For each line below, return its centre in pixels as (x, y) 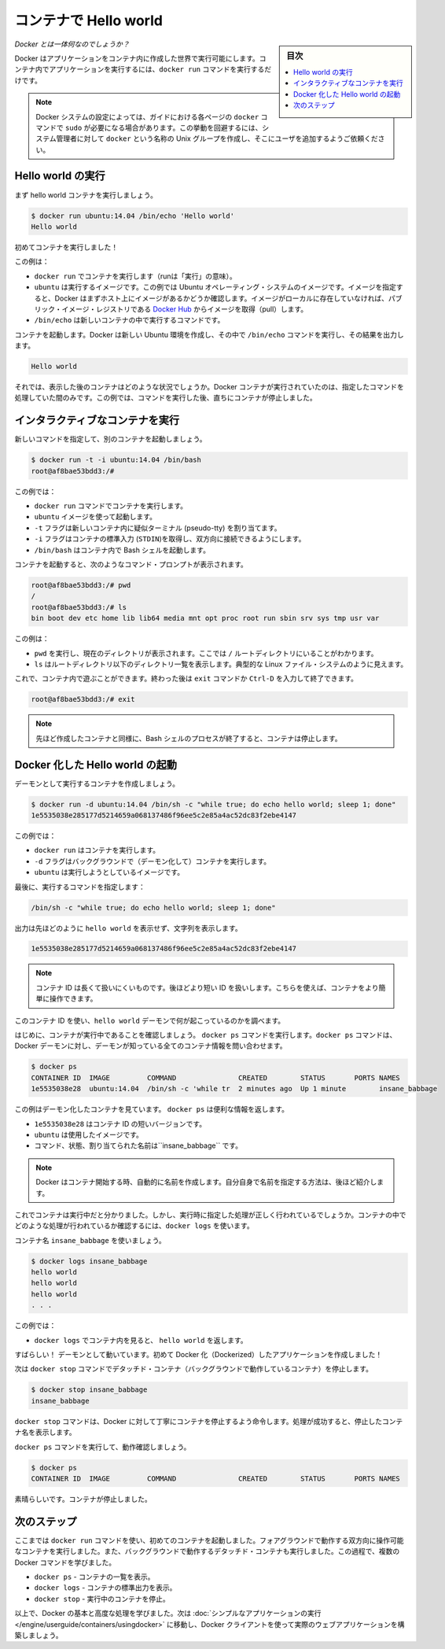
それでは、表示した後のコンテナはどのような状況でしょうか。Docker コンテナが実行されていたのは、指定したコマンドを (210, 387)
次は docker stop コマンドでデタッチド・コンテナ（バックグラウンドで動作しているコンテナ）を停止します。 (194, 1369)
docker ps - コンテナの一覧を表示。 (94, 1577)
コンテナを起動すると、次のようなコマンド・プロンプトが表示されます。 (131, 564)
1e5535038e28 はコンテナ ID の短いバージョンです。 (120, 1123)
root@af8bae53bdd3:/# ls (79, 607)
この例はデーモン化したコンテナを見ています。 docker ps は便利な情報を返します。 (151, 1109)
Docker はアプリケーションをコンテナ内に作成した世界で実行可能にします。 (137, 58)
